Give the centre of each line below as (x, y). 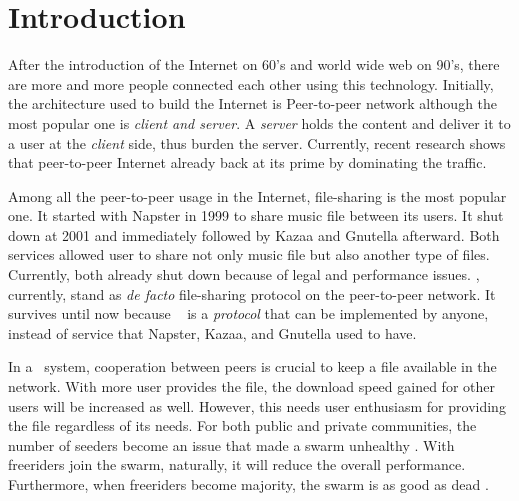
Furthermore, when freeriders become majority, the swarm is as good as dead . (248, 484)
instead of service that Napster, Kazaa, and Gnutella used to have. (212, 332)
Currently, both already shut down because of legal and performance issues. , (244, 274)
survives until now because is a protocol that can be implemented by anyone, (248, 313)
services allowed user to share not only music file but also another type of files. (249, 254)
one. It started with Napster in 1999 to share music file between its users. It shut (256, 215)
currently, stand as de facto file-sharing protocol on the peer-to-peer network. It (252, 293)
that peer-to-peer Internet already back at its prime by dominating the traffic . (247, 162)
